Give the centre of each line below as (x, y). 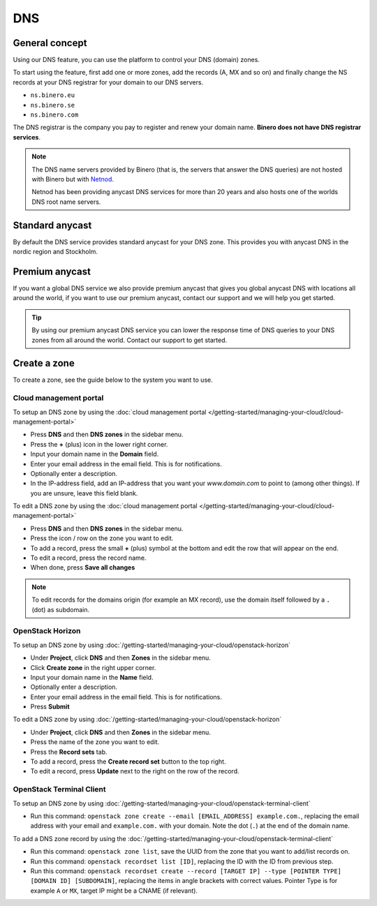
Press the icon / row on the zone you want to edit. (102, 538)
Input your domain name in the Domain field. (95, 454)
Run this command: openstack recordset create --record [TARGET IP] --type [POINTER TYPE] (186, 871)
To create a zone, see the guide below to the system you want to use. (113, 380)
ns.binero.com (54, 115)
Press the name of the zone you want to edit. (95, 742)
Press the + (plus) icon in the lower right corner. (99, 444)
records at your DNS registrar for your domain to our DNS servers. (108, 82)
